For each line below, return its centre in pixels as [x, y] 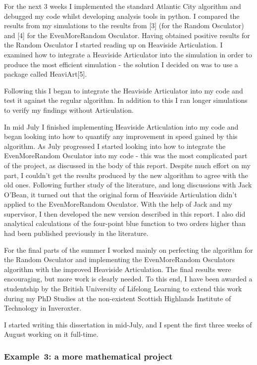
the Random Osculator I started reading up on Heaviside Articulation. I [113, 45]
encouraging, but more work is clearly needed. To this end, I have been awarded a [128, 279]
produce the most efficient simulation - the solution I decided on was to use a [121, 64]
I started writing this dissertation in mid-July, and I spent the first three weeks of [128, 324]
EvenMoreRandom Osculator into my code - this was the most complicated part [126, 156]
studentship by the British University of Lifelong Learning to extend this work [123, 289]
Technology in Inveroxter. [43, 308]
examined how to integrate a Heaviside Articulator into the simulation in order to [128, 54]
